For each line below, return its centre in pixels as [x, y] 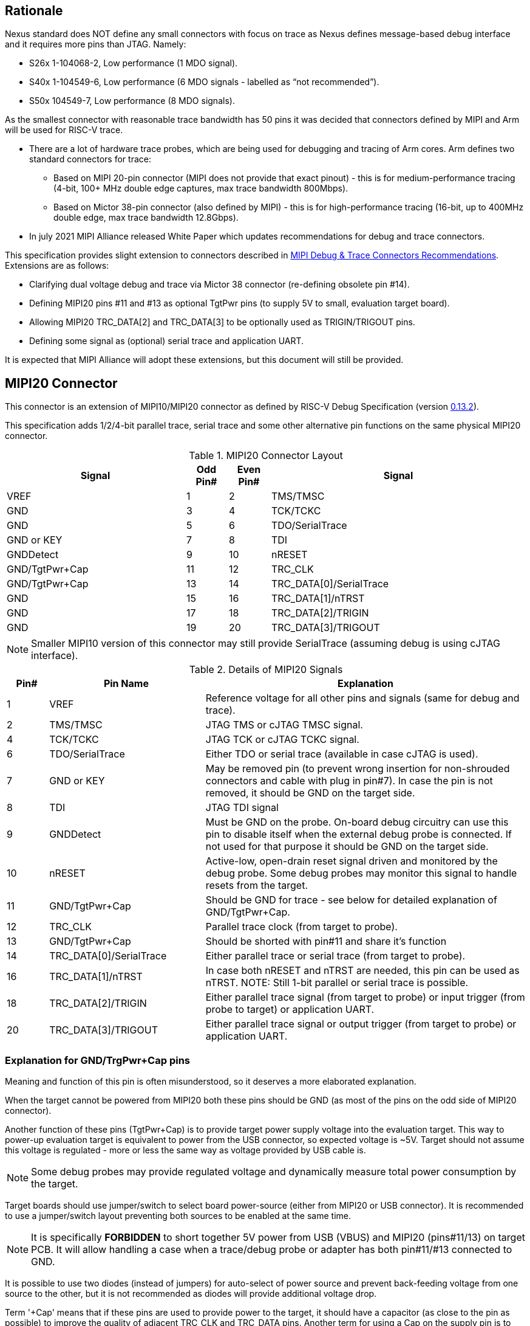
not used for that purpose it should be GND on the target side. [347, 847]
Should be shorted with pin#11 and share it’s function [326, 941]
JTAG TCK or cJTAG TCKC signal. [282, 740]
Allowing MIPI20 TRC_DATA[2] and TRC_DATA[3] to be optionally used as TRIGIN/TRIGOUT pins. [222, 322]
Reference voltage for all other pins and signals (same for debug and [362, 698]
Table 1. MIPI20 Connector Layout [266, 456]
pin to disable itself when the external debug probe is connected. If [358, 834]
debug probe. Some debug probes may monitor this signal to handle [361, 873]
